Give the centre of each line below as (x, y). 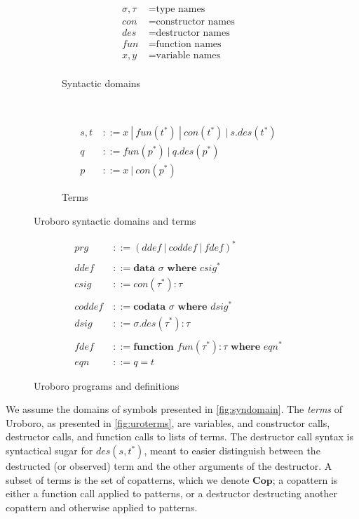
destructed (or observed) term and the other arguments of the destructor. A (169, 466)
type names (181, 9)
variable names (188, 56)
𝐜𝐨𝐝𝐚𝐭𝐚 (150, 307)
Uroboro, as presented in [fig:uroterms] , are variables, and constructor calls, (168, 422)
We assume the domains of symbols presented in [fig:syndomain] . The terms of (174, 409)
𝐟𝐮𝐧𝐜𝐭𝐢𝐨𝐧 (154, 347)
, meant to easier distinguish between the (232, 450)
